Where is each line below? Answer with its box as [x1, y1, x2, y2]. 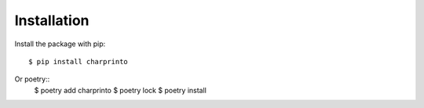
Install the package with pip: [14, 39, 106, 49]
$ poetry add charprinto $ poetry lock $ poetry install [34, 85, 207, 95]
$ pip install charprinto [28, 57, 129, 66]
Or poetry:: [14, 74, 50, 84]
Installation [14, 12, 90, 29]
